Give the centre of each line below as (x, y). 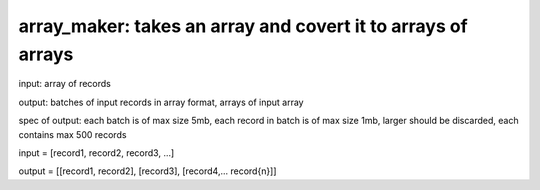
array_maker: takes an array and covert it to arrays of (243, 26)
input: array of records (65, 84)
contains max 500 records (72, 134)
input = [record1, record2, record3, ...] (96, 152)
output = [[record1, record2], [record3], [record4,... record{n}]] (147, 171)
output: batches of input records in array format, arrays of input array (161, 102)
